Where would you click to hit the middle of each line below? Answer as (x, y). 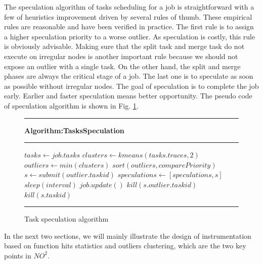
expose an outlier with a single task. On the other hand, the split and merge (122, 66)
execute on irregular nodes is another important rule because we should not (121, 56)
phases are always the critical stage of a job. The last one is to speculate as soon (129, 76)
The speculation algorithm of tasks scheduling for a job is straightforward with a (129, 7)
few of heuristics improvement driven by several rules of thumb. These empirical (128, 16)
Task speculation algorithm (67, 219)
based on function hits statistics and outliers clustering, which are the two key (125, 246)
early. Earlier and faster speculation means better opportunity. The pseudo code (128, 96)
